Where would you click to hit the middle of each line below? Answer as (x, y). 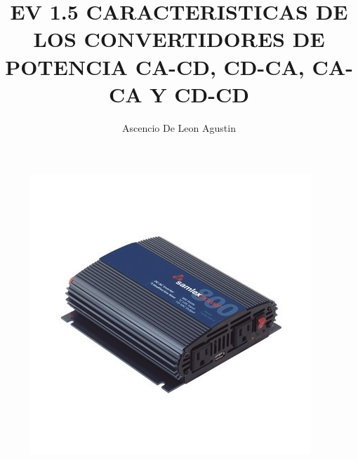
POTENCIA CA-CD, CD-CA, (155, 66)
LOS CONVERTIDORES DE (179, 39)
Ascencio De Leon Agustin (179, 127)
